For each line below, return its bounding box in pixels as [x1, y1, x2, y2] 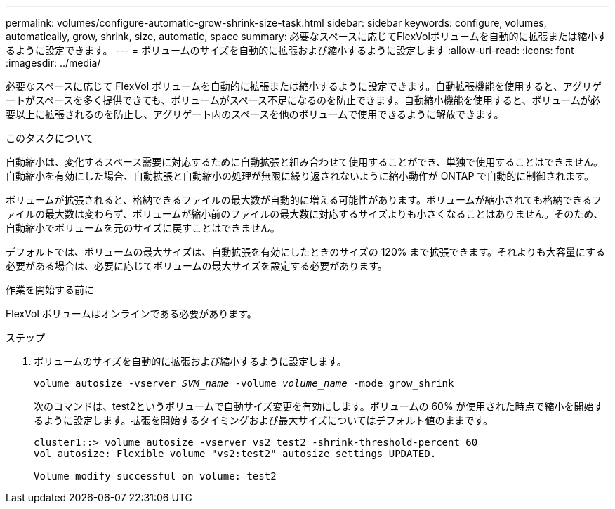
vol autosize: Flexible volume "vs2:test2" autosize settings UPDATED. [34, 448, 437, 459]
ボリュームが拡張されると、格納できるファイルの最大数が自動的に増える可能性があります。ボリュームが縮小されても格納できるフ [6, 194, 602, 206]
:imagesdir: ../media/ [6, 57, 101, 69]
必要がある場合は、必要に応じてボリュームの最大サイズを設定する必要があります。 [6, 260, 388, 272]
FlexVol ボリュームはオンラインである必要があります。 [6, 308, 257, 319]
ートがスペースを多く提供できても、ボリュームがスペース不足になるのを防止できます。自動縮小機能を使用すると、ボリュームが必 [6, 94, 600, 106]
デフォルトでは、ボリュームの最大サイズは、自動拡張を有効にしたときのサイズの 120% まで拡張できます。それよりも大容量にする [6, 246, 605, 258]
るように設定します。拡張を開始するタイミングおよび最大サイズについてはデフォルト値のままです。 [34, 414, 494, 426]
